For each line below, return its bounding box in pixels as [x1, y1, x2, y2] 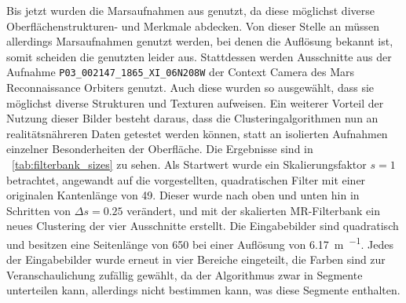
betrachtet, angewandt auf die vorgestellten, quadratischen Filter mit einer [6, 171, 366, 188]
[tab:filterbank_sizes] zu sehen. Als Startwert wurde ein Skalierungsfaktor [12, 156, 367, 172]
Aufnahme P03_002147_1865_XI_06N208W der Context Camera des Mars [6, 64, 355, 80]
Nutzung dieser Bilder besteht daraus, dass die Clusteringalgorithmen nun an [6, 110, 379, 126]
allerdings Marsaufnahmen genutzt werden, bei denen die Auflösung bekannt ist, [6, 33, 393, 49]
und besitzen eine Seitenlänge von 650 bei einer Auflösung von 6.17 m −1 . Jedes [6, 233, 393, 252]
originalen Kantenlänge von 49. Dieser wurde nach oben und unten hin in [6, 187, 360, 203]
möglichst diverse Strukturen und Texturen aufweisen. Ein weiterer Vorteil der [6, 94, 384, 111]
